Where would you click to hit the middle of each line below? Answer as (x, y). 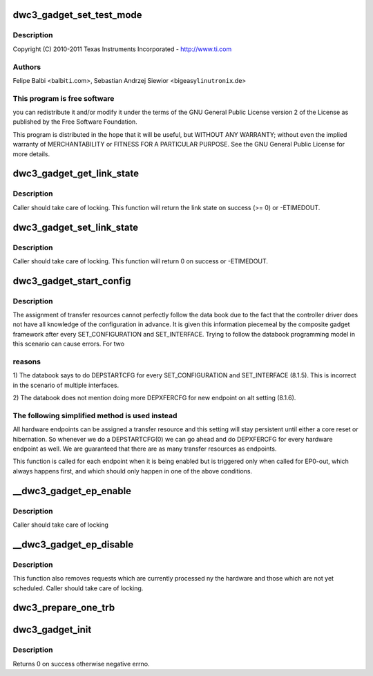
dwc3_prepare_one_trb (64, 608)
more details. (31, 154)
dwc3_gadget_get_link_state (76, 174)
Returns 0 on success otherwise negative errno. (81, 664)
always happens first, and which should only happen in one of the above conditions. (132, 471)
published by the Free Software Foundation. (75, 122)
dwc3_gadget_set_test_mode (77, 15)
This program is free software (64, 98)
